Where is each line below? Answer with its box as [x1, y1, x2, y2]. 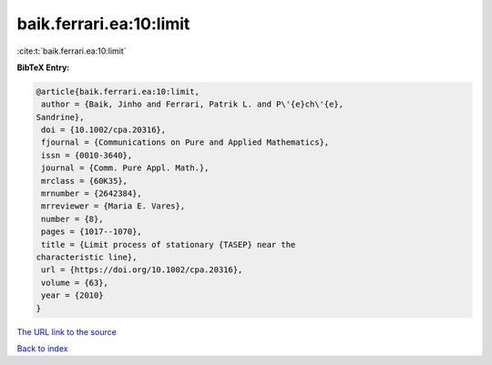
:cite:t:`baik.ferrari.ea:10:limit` [16, 46, 127, 56]
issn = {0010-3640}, [41, 150, 133, 160]
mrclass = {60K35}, [41, 176, 128, 186]
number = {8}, [41, 214, 104, 224]
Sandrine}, [36, 112, 85, 122]
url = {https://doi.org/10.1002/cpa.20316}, [41, 265, 243, 275]
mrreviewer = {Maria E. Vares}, [41, 201, 186, 211]
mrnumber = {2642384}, [41, 188, 143, 199]
